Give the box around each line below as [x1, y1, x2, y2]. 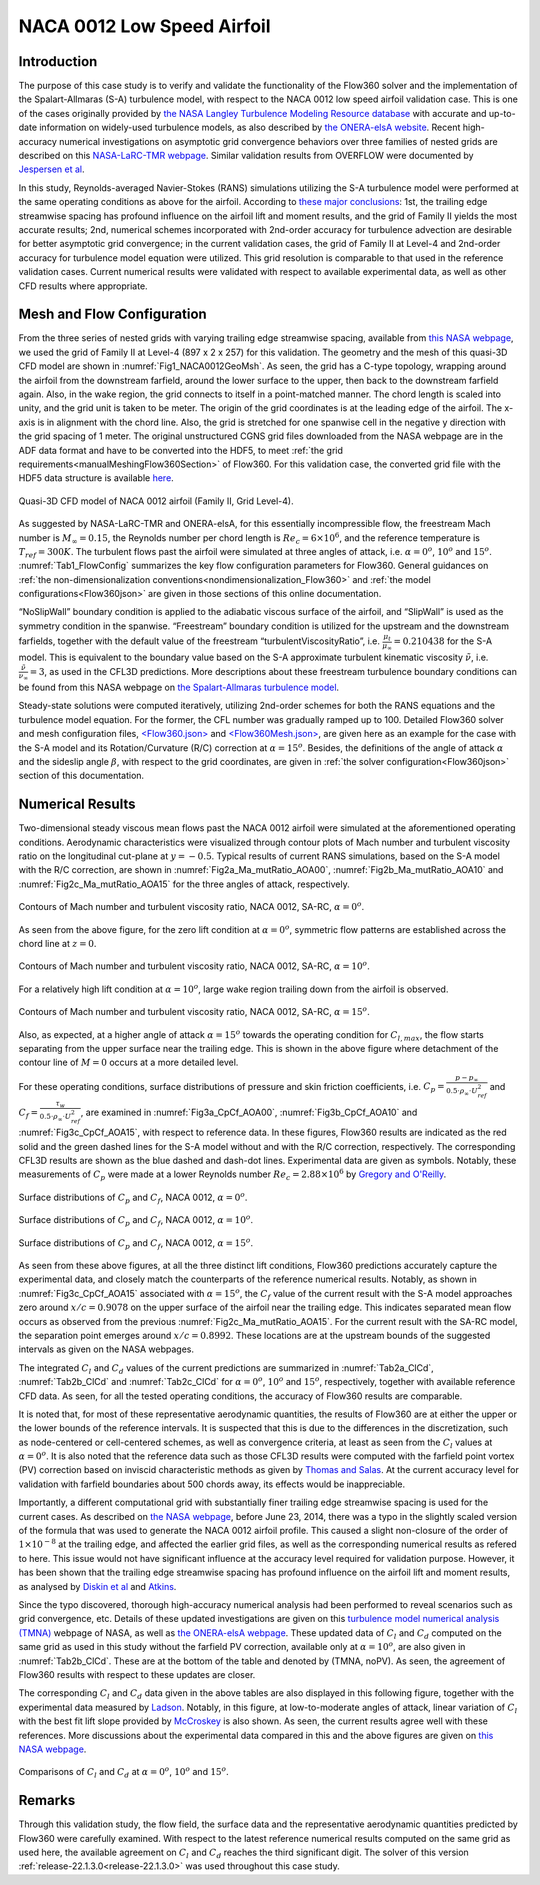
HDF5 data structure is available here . [18, 472, 174, 484]
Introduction [18, 53, 98, 70]
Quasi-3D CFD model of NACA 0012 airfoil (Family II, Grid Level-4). [18, 495, 294, 507]
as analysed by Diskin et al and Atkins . [18, 1580, 177, 1592]
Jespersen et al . [18, 163, 85, 175]
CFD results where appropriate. [18, 280, 149, 292]
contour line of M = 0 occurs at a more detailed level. [18, 1056, 239, 1069]
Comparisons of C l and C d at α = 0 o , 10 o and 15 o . [18, 1765, 229, 1780]
